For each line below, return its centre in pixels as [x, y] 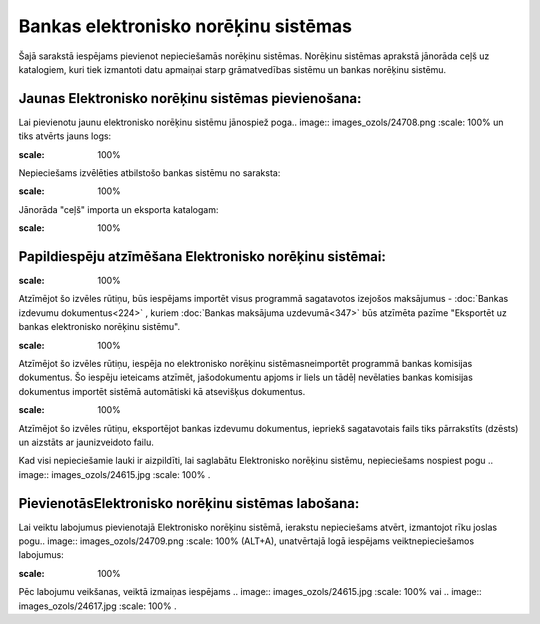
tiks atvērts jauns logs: [65, 136]
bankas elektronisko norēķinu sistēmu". [99, 327]
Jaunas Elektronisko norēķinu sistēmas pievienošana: [190, 98]
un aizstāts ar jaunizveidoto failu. [86, 442]
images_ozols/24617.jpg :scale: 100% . [97, 606]
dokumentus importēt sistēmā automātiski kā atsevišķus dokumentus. [162, 391]
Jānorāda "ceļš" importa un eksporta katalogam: [118, 209]
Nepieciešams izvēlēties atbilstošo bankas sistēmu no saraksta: [149, 173]
